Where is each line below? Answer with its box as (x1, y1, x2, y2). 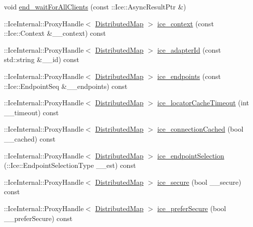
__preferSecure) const (4, 213, 73, 223)
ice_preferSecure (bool (157, 203, 226, 213)
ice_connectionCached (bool (157, 124, 244, 134)
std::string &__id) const (4, 54, 79, 65)
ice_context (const (157, 18, 214, 28)
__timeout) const (4, 107, 59, 117)
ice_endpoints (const (157, 71, 221, 81)
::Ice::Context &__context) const (4, 28, 106, 38)
